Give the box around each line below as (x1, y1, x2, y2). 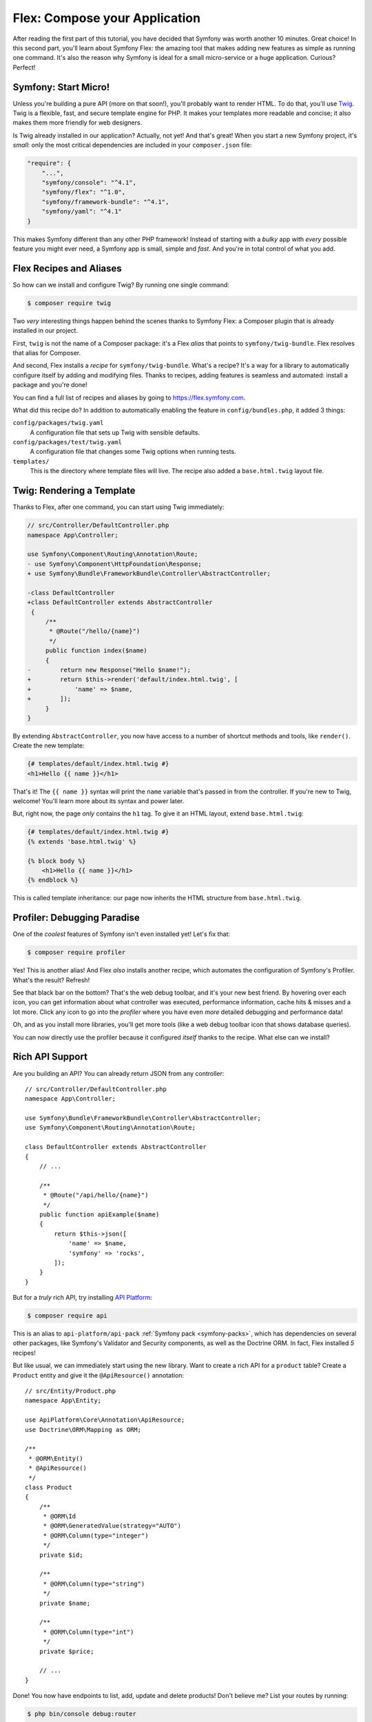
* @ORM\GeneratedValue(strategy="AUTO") (43, 1522, 182, 1530)
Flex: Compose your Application (12, 10, 201, 25)
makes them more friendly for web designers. (12, 118, 143, 127)
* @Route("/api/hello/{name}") (43, 1192, 149, 1199)
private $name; (39, 1599, 91, 1607)
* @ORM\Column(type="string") (43, 1579, 145, 1588)
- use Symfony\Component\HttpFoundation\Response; (27, 560, 203, 568)
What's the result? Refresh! (12, 975, 90, 984)
